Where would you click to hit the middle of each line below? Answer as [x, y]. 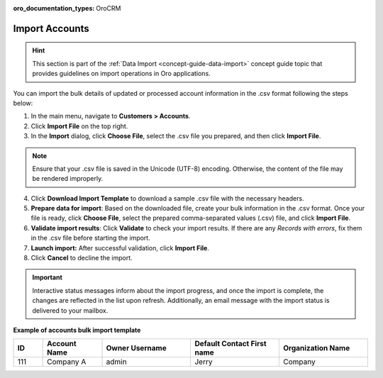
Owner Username [136, 348]
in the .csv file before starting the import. [90, 238]
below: [23, 103]
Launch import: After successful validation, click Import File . [120, 248]
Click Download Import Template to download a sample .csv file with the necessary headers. [167, 198]
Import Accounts [51, 28]
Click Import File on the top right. [79, 126]
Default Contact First [231, 344]
